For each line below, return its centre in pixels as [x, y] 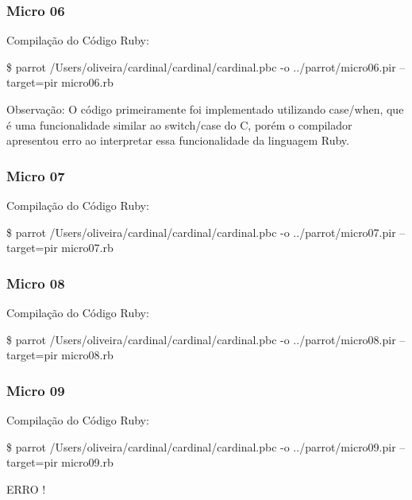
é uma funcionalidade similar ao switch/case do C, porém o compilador [179, 124]
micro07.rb [87, 248]
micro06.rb [87, 82]
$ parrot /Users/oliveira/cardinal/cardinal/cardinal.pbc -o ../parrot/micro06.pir [201, 66]
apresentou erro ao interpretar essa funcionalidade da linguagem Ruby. [178, 140]
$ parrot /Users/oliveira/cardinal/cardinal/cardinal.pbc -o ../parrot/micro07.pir [201, 232]
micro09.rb [87, 462]
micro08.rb [87, 355]
